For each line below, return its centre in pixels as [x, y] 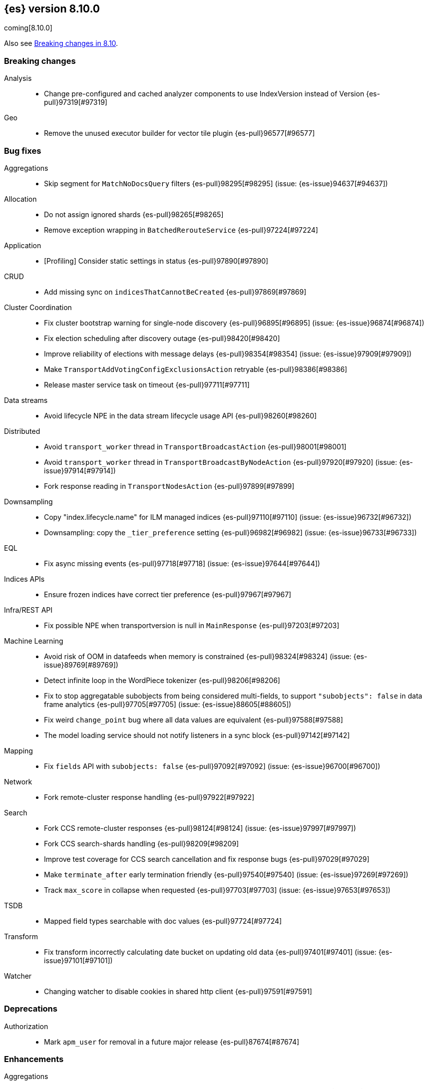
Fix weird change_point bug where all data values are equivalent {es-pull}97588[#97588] [194, 720]
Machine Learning [34, 641]
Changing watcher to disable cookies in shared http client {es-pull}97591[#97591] [178, 991]
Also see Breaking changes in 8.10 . [61, 43]
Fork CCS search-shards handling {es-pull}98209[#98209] [142, 843]
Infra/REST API [28, 610]
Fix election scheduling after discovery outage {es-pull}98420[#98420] [162, 338]
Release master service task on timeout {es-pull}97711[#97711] [147, 384]
